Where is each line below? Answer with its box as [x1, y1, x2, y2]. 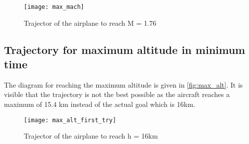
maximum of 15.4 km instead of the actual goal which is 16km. [4, 99, 195, 109]
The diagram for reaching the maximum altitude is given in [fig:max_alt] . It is [4, 79, 243, 90]
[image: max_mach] [24, 3, 84, 10]
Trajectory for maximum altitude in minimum [4, 42, 246, 57]
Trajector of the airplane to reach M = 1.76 [24, 17, 156, 28]
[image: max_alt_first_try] [24, 116, 117, 124]
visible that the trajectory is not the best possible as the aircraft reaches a [4, 89, 230, 99]
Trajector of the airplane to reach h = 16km [24, 131, 158, 141]
